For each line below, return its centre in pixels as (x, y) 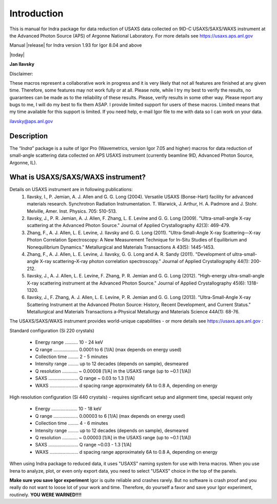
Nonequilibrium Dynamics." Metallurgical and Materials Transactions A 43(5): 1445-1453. (121, 247)
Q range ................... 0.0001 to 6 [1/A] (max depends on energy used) (108, 349)
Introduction (36, 13)
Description (29, 136)
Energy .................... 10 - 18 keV (68, 409)
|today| (17, 54)
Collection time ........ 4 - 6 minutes (72, 423)
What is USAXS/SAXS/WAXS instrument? (78, 177)
